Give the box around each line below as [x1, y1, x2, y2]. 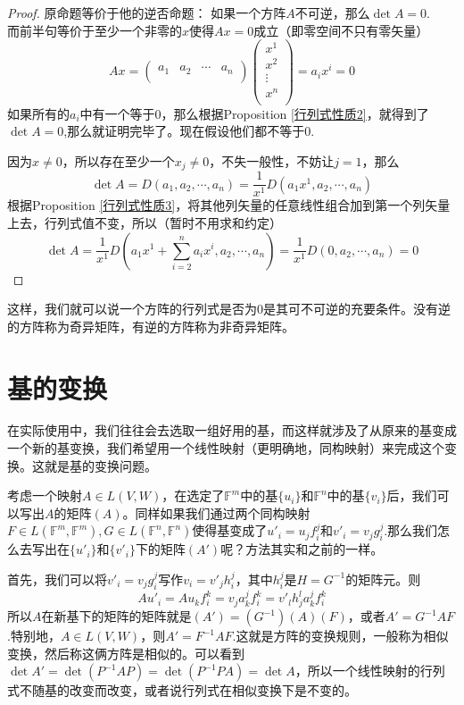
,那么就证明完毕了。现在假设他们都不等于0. [63, 122, 315, 140]
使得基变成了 [192, 521, 268, 540]
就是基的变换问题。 [44, 456, 157, 474]
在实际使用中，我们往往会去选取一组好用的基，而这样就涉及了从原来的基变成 [7, 421, 457, 440]
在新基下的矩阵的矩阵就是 [41, 607, 192, 625]
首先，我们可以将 [7, 569, 107, 588]
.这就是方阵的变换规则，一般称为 [232, 626, 424, 645]
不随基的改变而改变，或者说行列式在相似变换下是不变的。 [19, 681, 357, 700]
